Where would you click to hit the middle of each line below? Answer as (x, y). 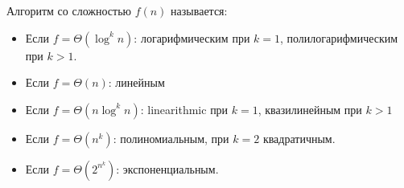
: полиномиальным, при (171, 138)
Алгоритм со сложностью (69, 10)
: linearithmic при (184, 109)
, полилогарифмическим (339, 37)
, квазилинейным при (310, 109)
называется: (199, 10)
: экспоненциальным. (167, 168)
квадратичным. (299, 138)
